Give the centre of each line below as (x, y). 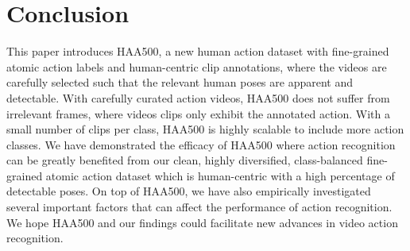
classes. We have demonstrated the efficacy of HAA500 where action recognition (201, 144)
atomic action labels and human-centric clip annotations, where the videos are (197, 66)
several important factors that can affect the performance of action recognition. (199, 207)
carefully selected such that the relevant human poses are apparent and (180, 82)
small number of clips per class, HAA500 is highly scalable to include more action (205, 129)
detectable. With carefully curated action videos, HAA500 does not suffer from (198, 97)
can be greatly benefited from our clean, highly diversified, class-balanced (185, 160)
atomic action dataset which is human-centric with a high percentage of (220, 175)
